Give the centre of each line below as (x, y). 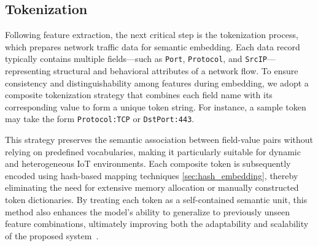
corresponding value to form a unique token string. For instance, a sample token (156, 106)
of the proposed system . (52, 235)
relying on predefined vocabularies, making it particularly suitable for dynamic (153, 151)
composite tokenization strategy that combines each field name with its (139, 95)
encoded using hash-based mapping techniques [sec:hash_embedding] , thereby (152, 175)
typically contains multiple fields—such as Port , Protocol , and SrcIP (136, 59)
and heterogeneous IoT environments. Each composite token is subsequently (148, 163)
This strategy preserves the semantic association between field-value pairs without (159, 140)
